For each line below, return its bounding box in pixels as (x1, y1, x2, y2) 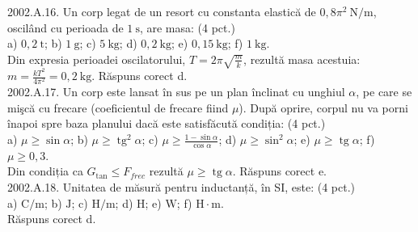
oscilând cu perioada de (7, 19, 124, 36)
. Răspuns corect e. (232, 162, 327, 179)
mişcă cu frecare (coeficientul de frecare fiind (7, 99, 229, 116)
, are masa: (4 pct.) (139, 19, 235, 36)
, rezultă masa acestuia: (243, 50, 361, 67)
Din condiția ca (7, 162, 83, 179)
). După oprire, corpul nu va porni (239, 99, 408, 116)
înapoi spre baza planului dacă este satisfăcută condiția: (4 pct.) (7, 115, 326, 132)
